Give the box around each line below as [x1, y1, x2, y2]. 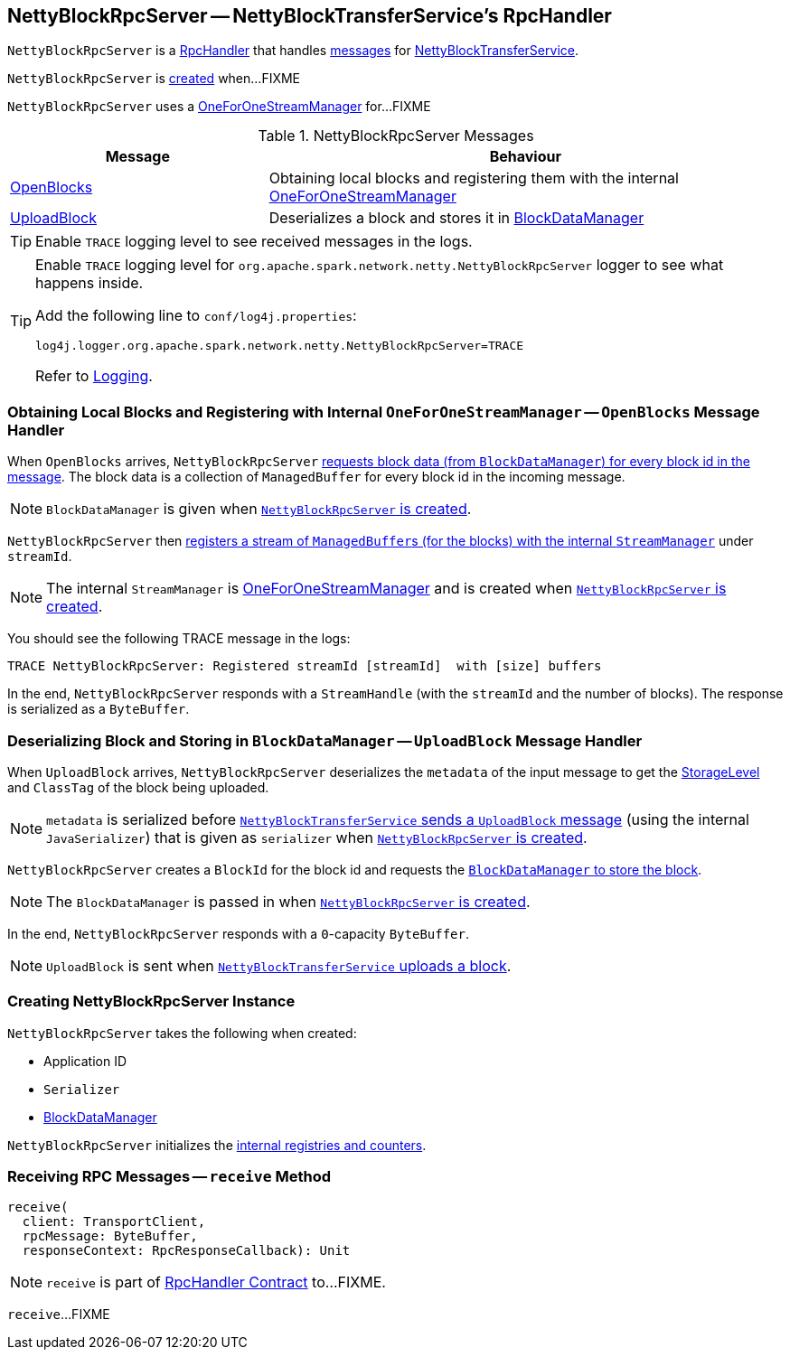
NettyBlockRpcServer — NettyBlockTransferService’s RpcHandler [7, 5, 612, 27]
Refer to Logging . [35, 367, 153, 386]
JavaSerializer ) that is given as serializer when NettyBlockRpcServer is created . [46, 828, 588, 847]
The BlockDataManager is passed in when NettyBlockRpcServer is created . [46, 892, 531, 911]
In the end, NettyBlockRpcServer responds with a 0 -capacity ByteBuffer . [7, 925, 470, 941]
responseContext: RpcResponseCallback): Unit [22, 1243, 351, 1259]
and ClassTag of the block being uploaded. [7, 779, 269, 795]
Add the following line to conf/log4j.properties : [35, 306, 357, 325]
